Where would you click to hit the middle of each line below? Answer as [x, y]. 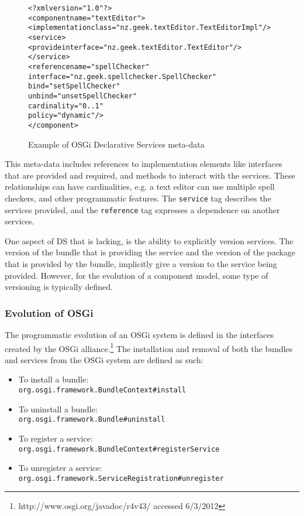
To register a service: [56, 438]
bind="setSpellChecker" [74, 86]
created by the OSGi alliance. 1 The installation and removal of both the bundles [149, 347]
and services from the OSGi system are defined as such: [104, 359]
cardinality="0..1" [66, 106]
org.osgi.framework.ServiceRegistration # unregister [121, 478]
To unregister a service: [60, 468]
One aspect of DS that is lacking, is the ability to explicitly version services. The [149, 240]
